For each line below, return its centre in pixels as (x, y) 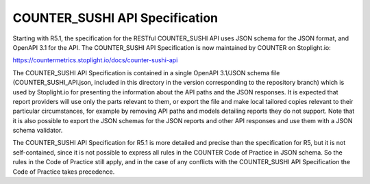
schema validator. (38, 131)
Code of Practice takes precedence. (64, 172)
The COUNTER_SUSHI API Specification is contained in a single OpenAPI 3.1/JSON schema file (146, 73)
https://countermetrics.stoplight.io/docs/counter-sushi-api (95, 60)
